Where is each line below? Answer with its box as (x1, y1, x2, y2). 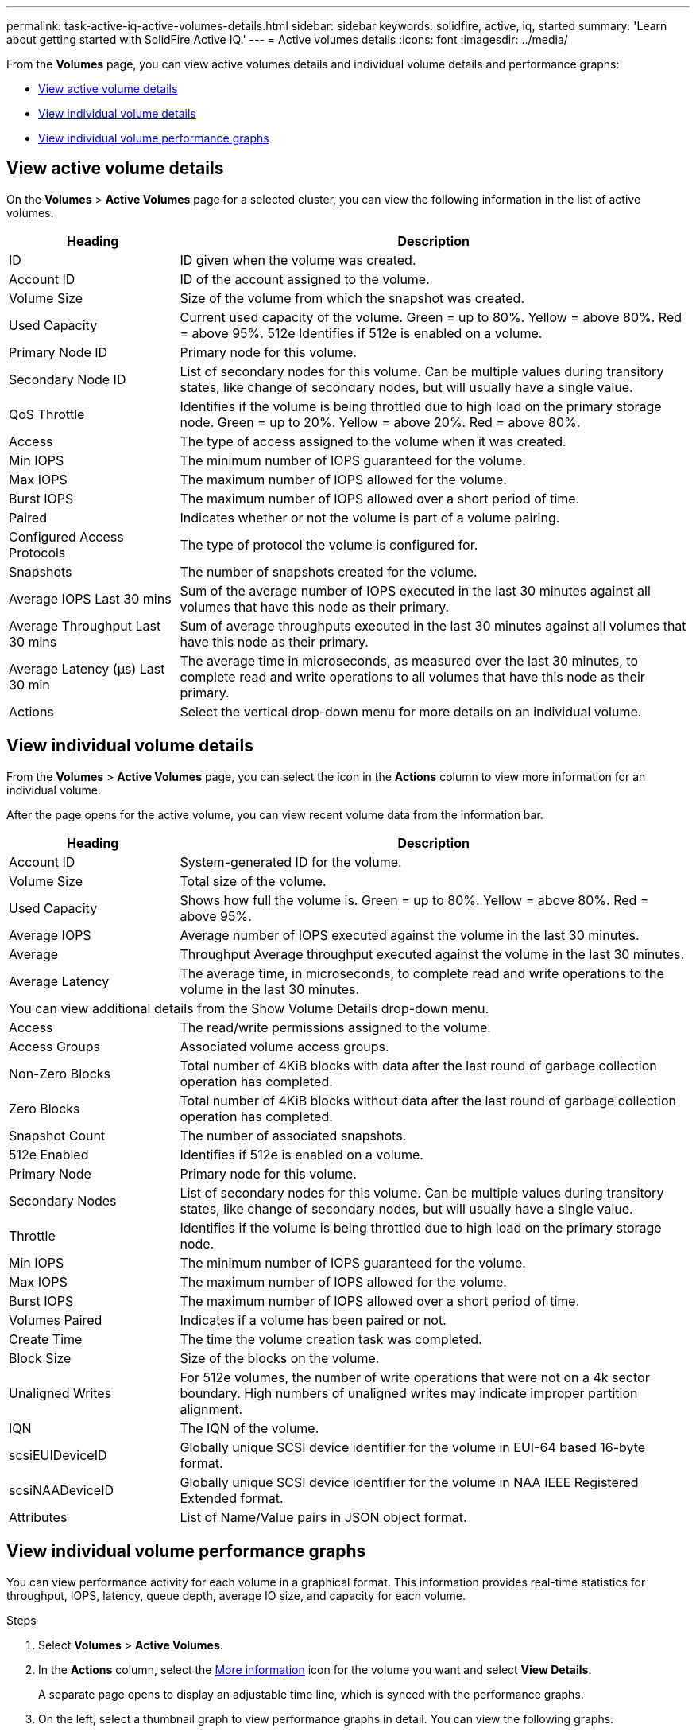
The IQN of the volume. (180, 1419, 319, 1436)
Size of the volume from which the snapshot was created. (180, 289, 525, 306)
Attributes (9, 1509, 68, 1525)
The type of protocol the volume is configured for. (180, 536, 478, 553)
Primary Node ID (9, 344, 108, 360)
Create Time (9, 1330, 83, 1347)
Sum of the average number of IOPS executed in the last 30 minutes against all (180, 582, 651, 599)
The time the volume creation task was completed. (180, 1330, 482, 1347)
